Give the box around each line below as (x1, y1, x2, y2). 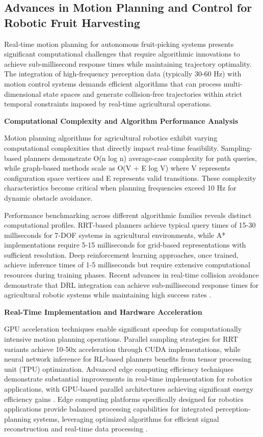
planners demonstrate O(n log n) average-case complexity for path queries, (23, 152, 257, 163)
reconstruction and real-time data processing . (4, 423, 148, 434)
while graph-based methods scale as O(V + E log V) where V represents (4, 162, 230, 173)
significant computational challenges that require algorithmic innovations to (4, 48, 240, 59)
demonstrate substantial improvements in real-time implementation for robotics (4, 373, 252, 384)
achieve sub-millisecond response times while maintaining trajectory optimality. (4, 58, 252, 69)
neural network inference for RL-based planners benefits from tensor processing (4, 353, 251, 364)
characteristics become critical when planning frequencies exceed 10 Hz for (4, 182, 236, 193)
